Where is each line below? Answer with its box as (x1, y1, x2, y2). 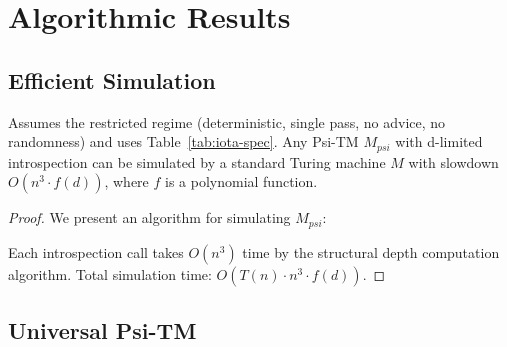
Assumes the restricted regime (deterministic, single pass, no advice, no (8, 111, 446, 132)
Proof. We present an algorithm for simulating (8, 207, 291, 228)
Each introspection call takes (8, 241, 184, 262)
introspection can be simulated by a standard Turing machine (8, 151, 386, 172)
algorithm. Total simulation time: (8, 263, 212, 284)
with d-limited (395, 131, 483, 152)
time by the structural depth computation (242, 241, 500, 262)
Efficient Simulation (8, 64, 216, 95)
